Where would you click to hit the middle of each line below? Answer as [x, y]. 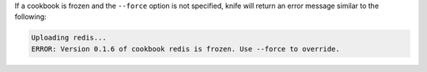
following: [30, 17]
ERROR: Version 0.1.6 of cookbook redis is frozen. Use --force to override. [185, 49]
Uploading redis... [69, 38]
